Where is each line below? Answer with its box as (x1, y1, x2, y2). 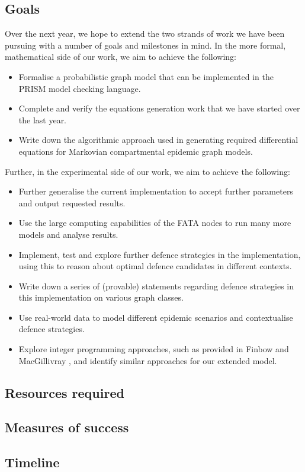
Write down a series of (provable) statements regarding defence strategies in (18, 279, 294, 292)
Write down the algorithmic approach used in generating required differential (18, 133, 298, 146)
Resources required (5, 383, 124, 401)
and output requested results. (18, 196, 126, 209)
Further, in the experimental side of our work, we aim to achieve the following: (5, 165, 290, 177)
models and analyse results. (18, 228, 118, 240)
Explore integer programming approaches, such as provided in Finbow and (18, 343, 289, 355)
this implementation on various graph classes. (18, 291, 184, 304)
